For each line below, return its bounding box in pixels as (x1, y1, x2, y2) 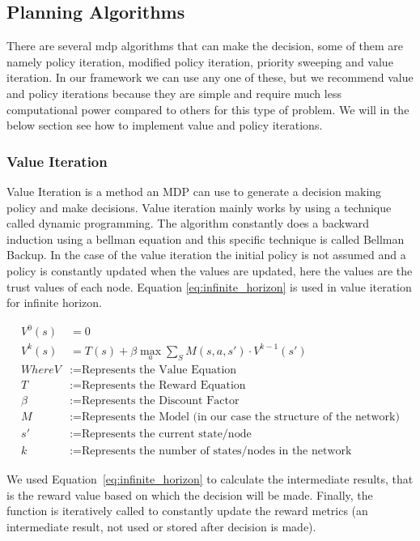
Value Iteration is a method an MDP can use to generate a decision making (6, 182, 382, 199)
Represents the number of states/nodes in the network (81, 445, 352, 458)
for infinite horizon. (6, 294, 102, 311)
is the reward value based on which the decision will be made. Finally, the (6, 486, 373, 503)
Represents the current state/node (81, 428, 252, 441)
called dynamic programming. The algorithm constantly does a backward (6, 215, 369, 232)
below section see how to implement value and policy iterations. (6, 117, 323, 134)
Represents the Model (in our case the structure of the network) (81, 411, 400, 424)
